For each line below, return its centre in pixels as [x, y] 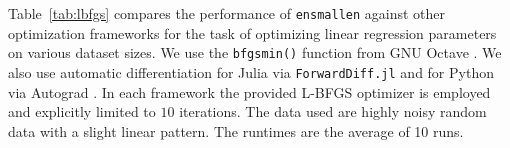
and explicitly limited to [82, 111]
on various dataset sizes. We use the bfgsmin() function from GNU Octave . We [255, 52]
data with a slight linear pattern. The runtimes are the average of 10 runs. [236, 130]
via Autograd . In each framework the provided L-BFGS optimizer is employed [249, 91]
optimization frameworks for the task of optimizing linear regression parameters [252, 32]
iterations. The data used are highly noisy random [333, 111]
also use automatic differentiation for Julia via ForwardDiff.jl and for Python [251, 71]
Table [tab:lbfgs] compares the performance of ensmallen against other [227, 13]
